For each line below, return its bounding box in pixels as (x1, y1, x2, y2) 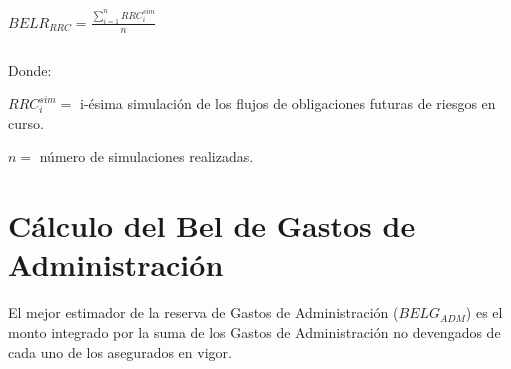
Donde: (8, 59, 52, 80)
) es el (465, 302, 503, 323)
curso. (8, 112, 44, 133)
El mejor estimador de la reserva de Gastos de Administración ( (8, 302, 399, 323)
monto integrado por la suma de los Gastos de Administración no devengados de (8, 321, 501, 342)
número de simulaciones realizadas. (39, 146, 254, 167)
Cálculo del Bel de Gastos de (8, 205, 416, 246)
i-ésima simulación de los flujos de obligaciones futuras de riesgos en (80, 93, 496, 114)
